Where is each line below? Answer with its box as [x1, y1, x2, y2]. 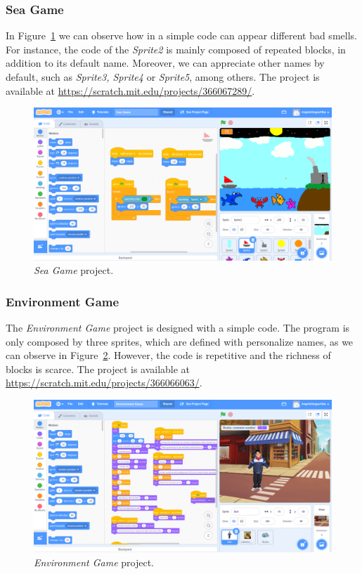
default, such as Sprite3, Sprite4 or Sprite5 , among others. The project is [6, 70, 320, 84]
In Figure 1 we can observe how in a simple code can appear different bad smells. [6, 28, 357, 43]
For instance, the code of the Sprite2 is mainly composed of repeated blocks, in [6, 41, 346, 56]
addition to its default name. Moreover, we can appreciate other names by [6, 56, 325, 70]
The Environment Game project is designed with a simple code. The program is [6, 320, 350, 334]
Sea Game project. [34, 263, 114, 278]
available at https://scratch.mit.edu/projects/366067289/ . [6, 83, 255, 98]
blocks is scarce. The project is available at [6, 361, 190, 376]
